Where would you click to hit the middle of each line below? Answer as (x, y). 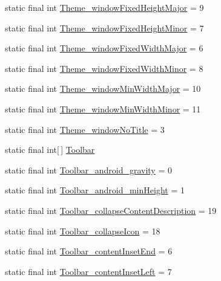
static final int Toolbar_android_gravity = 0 (88, 170)
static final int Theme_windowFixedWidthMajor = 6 (104, 48)
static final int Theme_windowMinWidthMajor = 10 (103, 89)
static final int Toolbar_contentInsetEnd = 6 (89, 251)
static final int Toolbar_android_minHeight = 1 (95, 190)
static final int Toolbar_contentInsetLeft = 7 (88, 271)
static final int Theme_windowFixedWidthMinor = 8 (104, 68)
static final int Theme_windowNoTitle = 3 (85, 129)
